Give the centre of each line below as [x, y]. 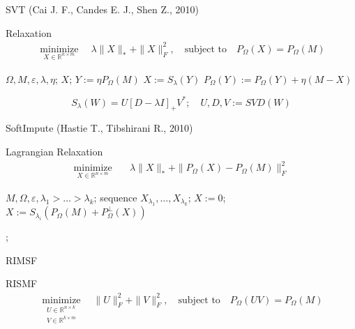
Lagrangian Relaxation [54, 151]
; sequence [115, 197]
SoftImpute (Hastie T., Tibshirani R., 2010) [99, 128]
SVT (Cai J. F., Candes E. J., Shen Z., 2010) [102, 9]
